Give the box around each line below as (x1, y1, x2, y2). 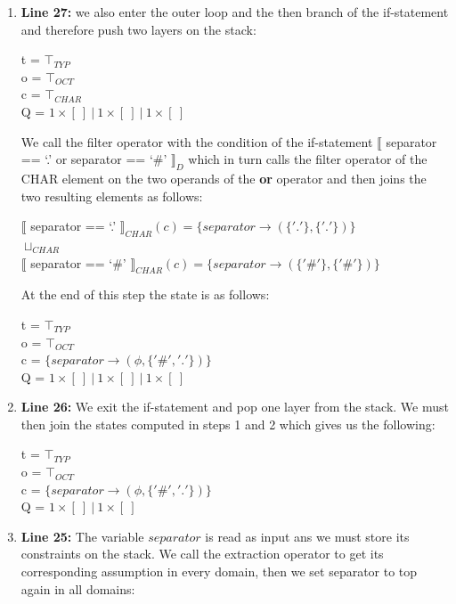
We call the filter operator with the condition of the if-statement (20, 132, 373, 151)
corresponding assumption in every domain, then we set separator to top (20, 562, 418, 581)
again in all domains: (20, 579, 135, 598)
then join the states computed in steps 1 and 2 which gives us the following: (20, 414, 436, 433)
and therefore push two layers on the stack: (20, 20, 256, 38)
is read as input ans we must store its (205, 526, 410, 545)
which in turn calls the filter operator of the (188, 150, 427, 168)
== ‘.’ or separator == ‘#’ (20, 150, 167, 168)
